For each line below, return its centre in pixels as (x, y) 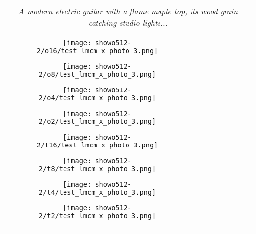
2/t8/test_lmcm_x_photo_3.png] (97, 169)
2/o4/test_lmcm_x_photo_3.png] (97, 98)
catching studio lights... (128, 22)
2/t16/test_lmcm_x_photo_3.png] (97, 145)
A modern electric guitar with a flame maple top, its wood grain (128, 11)
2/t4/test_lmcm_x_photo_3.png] (97, 192)
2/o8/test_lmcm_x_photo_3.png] (97, 74)
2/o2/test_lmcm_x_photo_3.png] (97, 121)
